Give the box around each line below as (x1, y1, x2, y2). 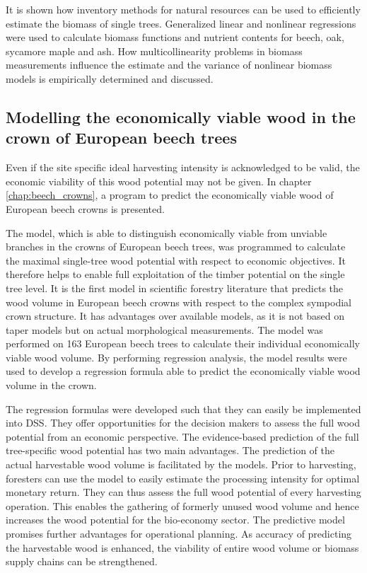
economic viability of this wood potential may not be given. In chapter (6, 173, 312, 188)
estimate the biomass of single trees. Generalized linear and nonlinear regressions (6, 16, 356, 30)
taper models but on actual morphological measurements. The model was (6, 322, 323, 337)
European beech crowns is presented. (6, 201, 165, 216)
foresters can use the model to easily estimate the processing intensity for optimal (6, 470, 360, 485)
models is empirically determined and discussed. (6, 71, 214, 86)
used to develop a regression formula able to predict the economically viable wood (6, 364, 361, 378)
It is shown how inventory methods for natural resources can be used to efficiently (6, 2, 361, 16)
